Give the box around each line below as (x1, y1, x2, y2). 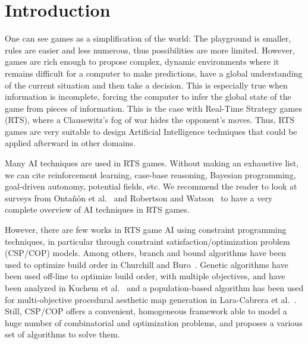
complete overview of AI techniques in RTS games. (5, 203, 190, 216)
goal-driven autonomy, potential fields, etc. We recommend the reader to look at (5, 180, 297, 192)
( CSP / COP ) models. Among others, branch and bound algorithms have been (5, 247, 286, 259)
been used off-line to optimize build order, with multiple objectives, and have (5, 270, 285, 282)
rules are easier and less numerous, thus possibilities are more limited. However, (5, 43, 295, 56)
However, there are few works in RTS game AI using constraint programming (5, 223, 287, 236)
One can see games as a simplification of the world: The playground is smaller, (5, 32, 291, 45)
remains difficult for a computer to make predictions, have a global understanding (5, 67, 303, 79)
